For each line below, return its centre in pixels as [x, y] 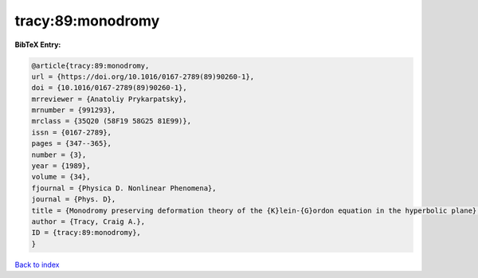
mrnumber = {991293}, [74, 110]
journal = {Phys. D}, [74, 200]
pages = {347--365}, [71, 144]
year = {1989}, [61, 166]
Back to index [37, 264]
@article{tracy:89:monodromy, [90, 65]
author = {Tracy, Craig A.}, [88, 222]
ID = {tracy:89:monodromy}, [86, 233]
